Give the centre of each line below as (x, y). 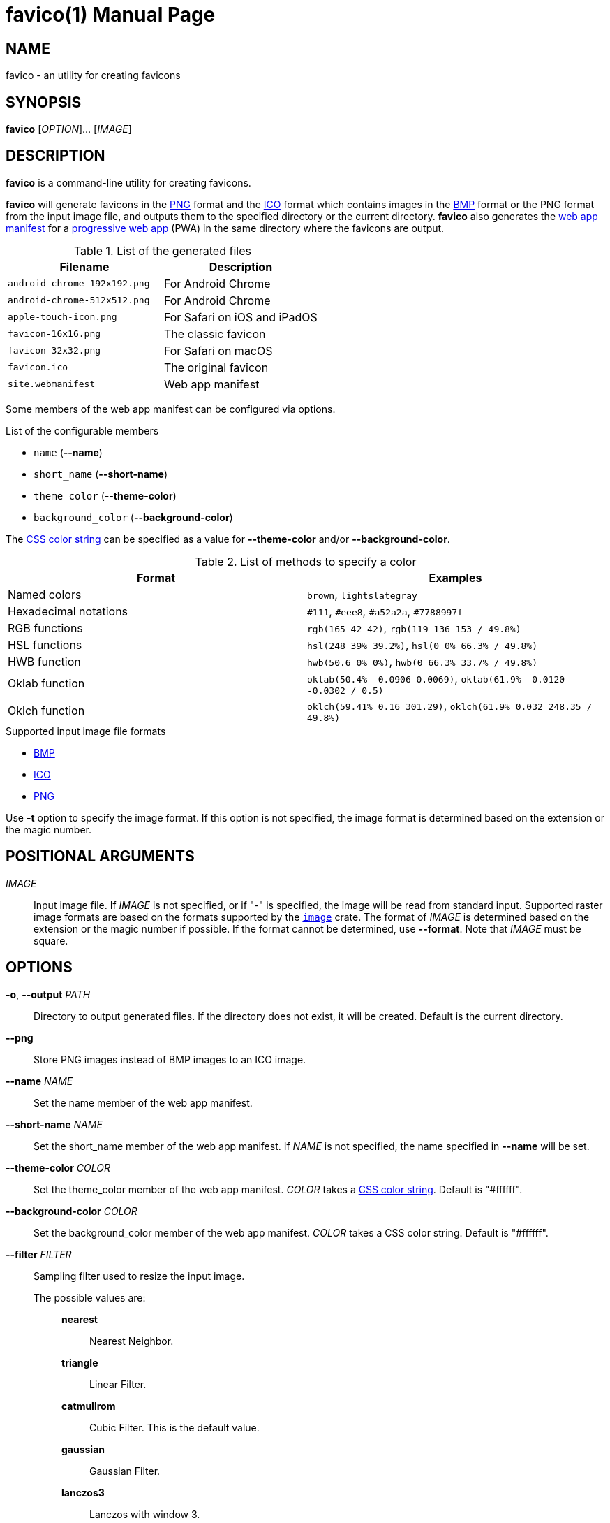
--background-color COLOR (72, 1211)
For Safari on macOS (218, 350)
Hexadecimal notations (68, 611)
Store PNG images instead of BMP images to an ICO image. (170, 1059)
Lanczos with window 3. (145, 1514)
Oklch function (46, 711)
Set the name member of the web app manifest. (143, 1102)
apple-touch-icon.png (62, 317)
